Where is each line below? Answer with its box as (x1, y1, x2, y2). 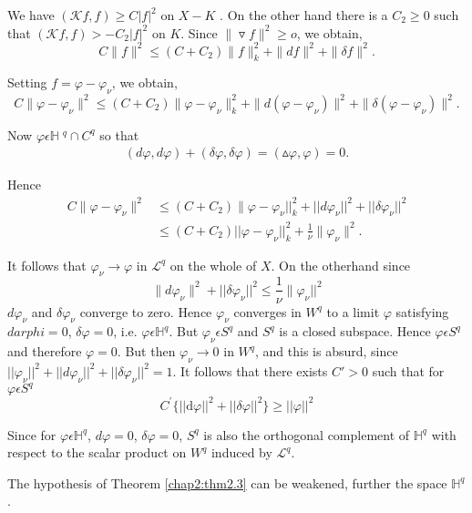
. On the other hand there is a (220, 5, 388, 24)
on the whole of (169, 255, 257, 274)
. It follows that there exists (172, 361, 328, 380)
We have (7, 5, 55, 24)
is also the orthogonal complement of (203, 425, 410, 444)
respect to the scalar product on (7, 443, 187, 462)
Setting (7, 73, 47, 92)
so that (99, 125, 139, 144)
